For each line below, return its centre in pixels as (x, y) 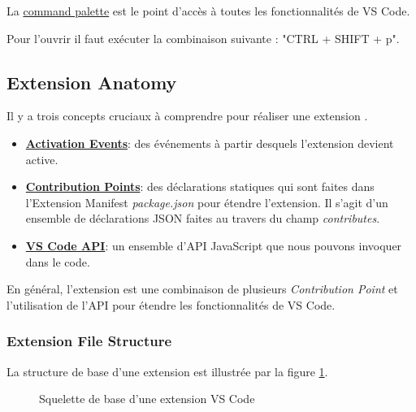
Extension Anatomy (92, 82)
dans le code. (58, 261)
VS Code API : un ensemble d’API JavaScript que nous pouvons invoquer (214, 245)
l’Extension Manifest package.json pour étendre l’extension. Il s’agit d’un (207, 202)
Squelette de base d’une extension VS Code (147, 399)
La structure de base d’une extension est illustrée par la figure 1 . (167, 371)
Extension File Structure (89, 341)
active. (42, 159)
